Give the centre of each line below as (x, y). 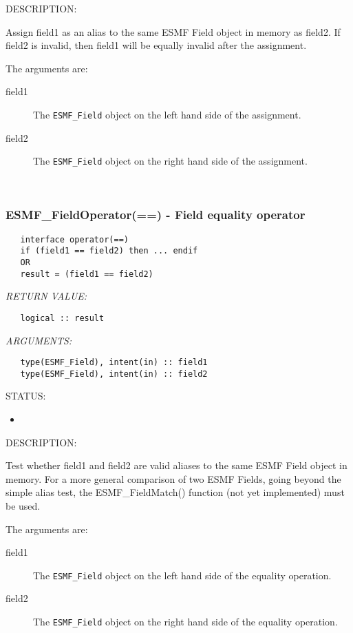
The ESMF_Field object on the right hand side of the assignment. (170, 161)
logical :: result (62, 318)
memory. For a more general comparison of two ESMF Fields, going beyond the (173, 478)
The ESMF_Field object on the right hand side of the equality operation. (185, 622)
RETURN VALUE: (46, 296)
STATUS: (26, 396)
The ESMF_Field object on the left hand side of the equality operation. (182, 575)
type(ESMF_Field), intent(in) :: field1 (114, 363)
